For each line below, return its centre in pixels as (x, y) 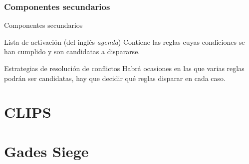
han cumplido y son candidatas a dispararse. (72, 51)
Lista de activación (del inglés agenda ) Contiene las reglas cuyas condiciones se (124, 41)
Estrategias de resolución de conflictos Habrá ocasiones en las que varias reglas (124, 68)
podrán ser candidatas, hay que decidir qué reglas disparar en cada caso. (115, 78)
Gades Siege (46, 151)
